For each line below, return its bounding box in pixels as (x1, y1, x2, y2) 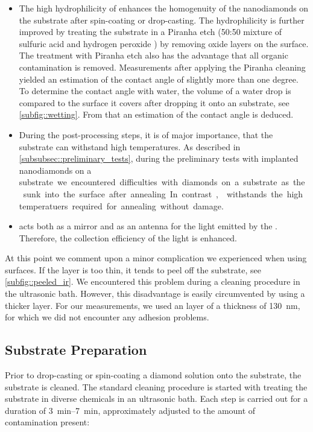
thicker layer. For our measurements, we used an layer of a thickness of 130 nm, (5, 299, 300, 311)
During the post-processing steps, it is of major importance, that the (19, 128, 273, 141)
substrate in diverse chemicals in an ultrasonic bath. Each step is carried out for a (5, 392, 308, 405)
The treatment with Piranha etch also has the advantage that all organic (19, 49, 288, 62)
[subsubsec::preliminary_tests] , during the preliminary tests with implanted (19, 152, 299, 165)
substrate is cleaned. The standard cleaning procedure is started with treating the (5, 380, 308, 393)
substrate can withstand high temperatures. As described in (19, 140, 241, 153)
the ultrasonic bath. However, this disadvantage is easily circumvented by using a (5, 287, 305, 300)
